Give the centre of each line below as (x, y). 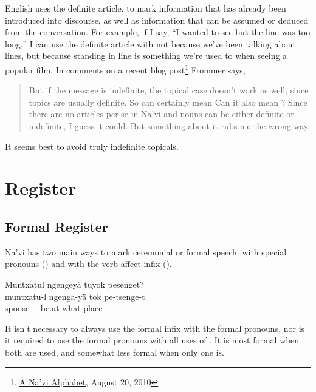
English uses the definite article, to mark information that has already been (146, 8)
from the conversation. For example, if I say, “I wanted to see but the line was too (158, 32)
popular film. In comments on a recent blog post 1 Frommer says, (125, 69)
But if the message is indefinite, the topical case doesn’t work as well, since (169, 90)
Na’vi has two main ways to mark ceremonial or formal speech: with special (146, 252)
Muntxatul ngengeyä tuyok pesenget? (74, 284)
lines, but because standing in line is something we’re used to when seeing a (146, 56)
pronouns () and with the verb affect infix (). (88, 264)
